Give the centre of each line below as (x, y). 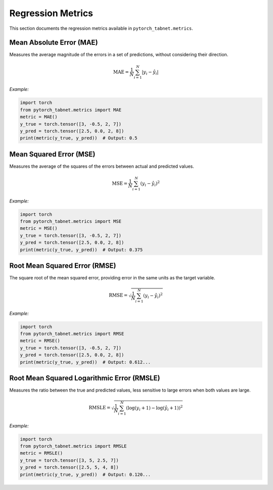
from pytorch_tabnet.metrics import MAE (71, 110)
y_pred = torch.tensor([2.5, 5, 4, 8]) (69, 468)
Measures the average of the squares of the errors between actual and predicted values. (102, 166)
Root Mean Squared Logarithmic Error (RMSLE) (85, 378)
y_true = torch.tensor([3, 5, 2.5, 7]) (69, 460)
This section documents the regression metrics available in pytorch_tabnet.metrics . (101, 28)
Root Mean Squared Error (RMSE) (63, 266)
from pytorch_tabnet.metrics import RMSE (72, 334)
